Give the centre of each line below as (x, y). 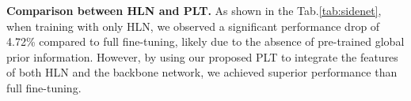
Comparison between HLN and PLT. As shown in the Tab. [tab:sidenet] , (194, 10)
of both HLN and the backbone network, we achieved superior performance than (202, 72)
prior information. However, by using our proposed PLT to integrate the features (202, 56)
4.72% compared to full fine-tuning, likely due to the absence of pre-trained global (205, 41)
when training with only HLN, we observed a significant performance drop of (193, 26)
